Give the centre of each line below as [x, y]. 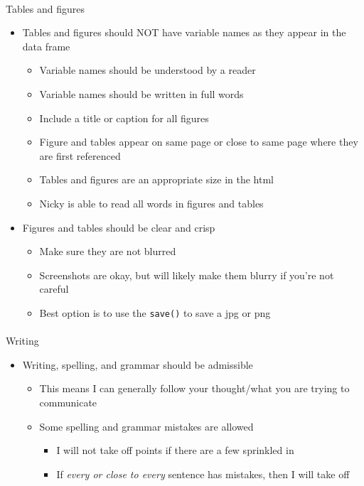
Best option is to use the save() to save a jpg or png [155, 312]
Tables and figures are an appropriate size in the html [156, 179]
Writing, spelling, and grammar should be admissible [138, 364]
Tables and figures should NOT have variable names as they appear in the [184, 32]
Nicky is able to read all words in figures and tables [151, 203]
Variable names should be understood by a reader [148, 70]
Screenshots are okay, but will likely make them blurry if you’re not [187, 275]
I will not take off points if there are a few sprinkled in [175, 450]
